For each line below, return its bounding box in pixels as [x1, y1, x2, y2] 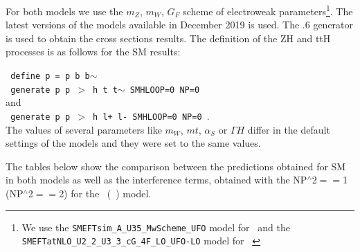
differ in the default [247, 122, 330, 136]
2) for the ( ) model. [59, 186, 152, 200]
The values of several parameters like [6, 122, 162, 136]
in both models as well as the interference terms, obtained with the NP [6, 172, 307, 187]
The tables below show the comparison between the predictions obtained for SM [6, 159, 346, 173]
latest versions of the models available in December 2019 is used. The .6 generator [6, 17, 354, 32]
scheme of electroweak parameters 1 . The [183, 2, 353, 18]
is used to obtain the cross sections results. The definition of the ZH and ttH [6, 30, 331, 45]
